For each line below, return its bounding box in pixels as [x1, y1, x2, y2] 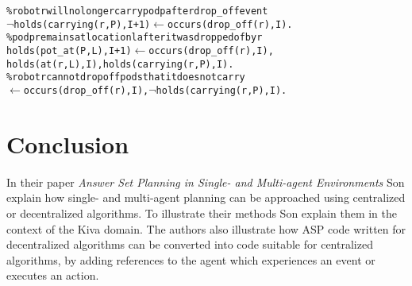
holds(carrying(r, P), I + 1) [13, 18, 151, 30]
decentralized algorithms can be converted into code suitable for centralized [6, 236, 373, 253]
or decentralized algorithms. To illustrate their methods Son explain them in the [6, 204, 397, 221]
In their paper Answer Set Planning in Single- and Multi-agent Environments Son [6, 173, 405, 190]
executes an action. [6, 267, 99, 284]
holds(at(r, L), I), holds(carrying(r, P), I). [6, 58, 234, 70]
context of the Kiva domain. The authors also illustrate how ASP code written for [6, 220, 406, 237]
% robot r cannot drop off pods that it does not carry [6, 71, 245, 83]
